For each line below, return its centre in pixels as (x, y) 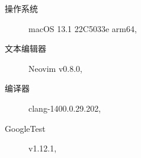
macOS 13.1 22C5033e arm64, (83, 28)
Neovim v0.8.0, (55, 68)
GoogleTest (25, 128)
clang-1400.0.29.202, (65, 108)
